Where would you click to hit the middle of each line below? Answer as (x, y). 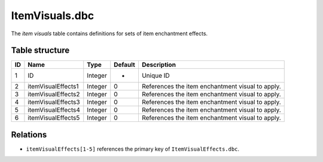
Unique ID (156, 76)
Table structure (40, 51)
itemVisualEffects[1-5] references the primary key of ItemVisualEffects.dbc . (132, 149)
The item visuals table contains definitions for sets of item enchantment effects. (109, 33)
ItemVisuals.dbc (53, 16)
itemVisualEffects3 (54, 102)
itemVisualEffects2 (54, 94)
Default (125, 65)
